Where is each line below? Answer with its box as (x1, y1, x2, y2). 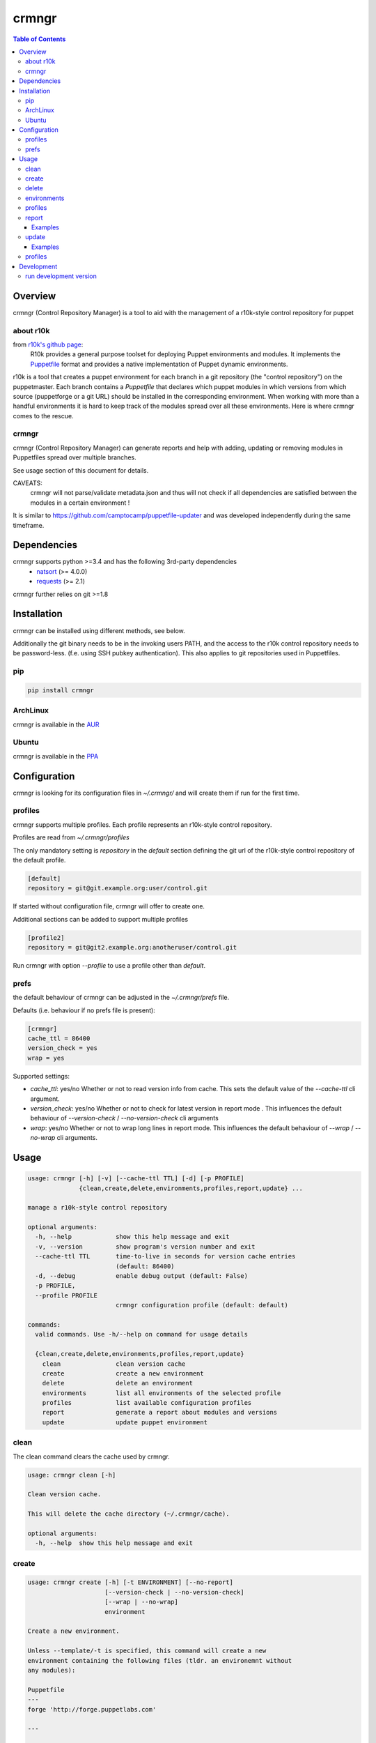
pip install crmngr (27, 686, 94, 694)
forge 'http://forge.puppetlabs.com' (27, 1705, 157, 1713)
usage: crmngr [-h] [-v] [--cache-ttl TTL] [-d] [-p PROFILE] (27, 1175, 244, 1182)
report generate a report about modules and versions (42, 1408, 278, 1417)
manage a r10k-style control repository (27, 1203, 167, 1212)
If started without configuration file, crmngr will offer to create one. (13, 902, 205, 911)
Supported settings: (13, 1072, 70, 1080)
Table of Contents (13, 35, 66, 43)
